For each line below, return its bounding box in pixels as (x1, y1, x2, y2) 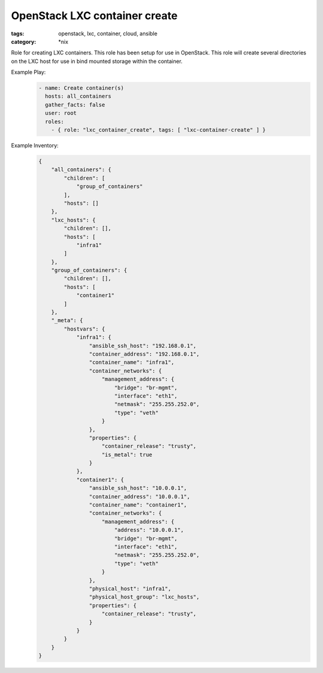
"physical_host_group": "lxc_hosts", (89, 593, 200, 601)
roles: (45, 118, 65, 125)
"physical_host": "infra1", (89, 585, 172, 592)
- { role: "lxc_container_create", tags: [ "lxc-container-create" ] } (51, 126, 266, 134)
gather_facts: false (45, 101, 105, 108)
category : (11, 38, 36, 45)
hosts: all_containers (45, 93, 112, 100)
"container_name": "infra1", (89, 359, 175, 366)
